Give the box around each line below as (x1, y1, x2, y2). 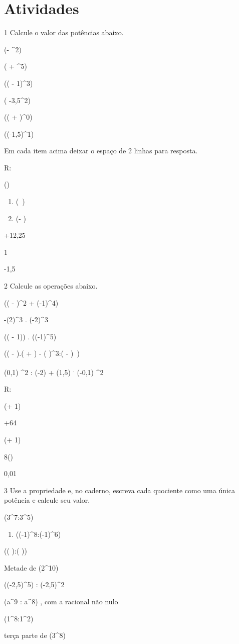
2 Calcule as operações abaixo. (4, 281, 98, 291)
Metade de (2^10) (4, 562, 59, 573)
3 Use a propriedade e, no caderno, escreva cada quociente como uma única (4, 485, 235, 495)
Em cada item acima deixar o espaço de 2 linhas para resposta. (4, 145, 198, 156)
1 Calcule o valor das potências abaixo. (4, 27, 124, 38)
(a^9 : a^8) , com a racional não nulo (4, 596, 118, 606)
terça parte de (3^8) (4, 630, 66, 640)
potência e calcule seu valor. (4, 495, 90, 505)
